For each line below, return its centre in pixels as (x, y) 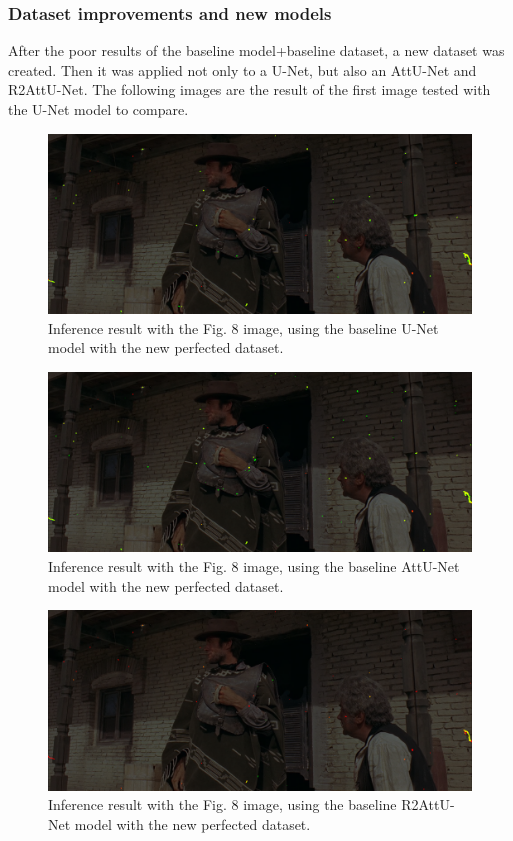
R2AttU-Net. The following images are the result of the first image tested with (249, 89)
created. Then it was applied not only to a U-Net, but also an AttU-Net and (242, 69)
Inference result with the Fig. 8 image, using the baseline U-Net (243, 327)
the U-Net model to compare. (98, 109)
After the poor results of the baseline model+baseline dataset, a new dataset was (256, 50)
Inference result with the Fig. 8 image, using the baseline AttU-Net (254, 566)
